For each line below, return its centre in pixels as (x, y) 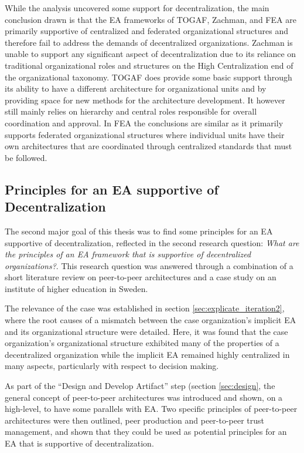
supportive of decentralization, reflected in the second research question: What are (152, 242)
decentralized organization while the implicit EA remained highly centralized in (147, 354)
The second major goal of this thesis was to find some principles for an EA (139, 231)
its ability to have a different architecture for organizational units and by (136, 88)
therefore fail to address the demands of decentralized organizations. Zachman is (149, 42)
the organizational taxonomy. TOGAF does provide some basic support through (148, 77)
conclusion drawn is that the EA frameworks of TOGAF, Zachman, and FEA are (151, 19)
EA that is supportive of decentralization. (79, 443)
